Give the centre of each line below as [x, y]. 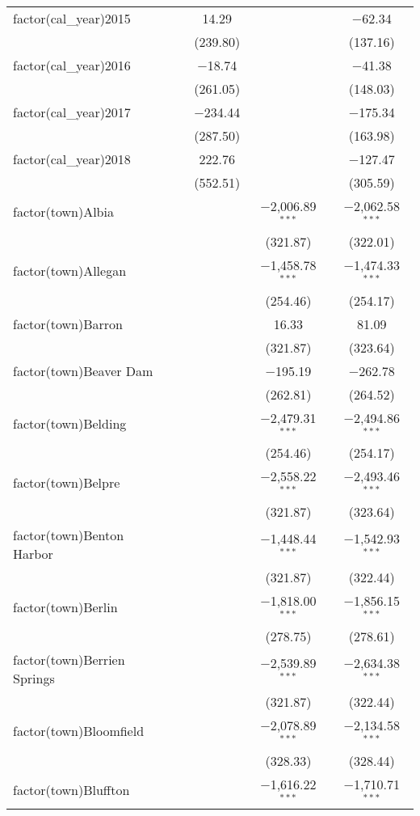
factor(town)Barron [68, 323]
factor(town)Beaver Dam [83, 370]
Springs [34, 678]
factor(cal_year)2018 [72, 159]
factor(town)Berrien [69, 659]
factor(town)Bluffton [71, 790]
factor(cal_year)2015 [72, 18]
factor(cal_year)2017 [72, 112]
